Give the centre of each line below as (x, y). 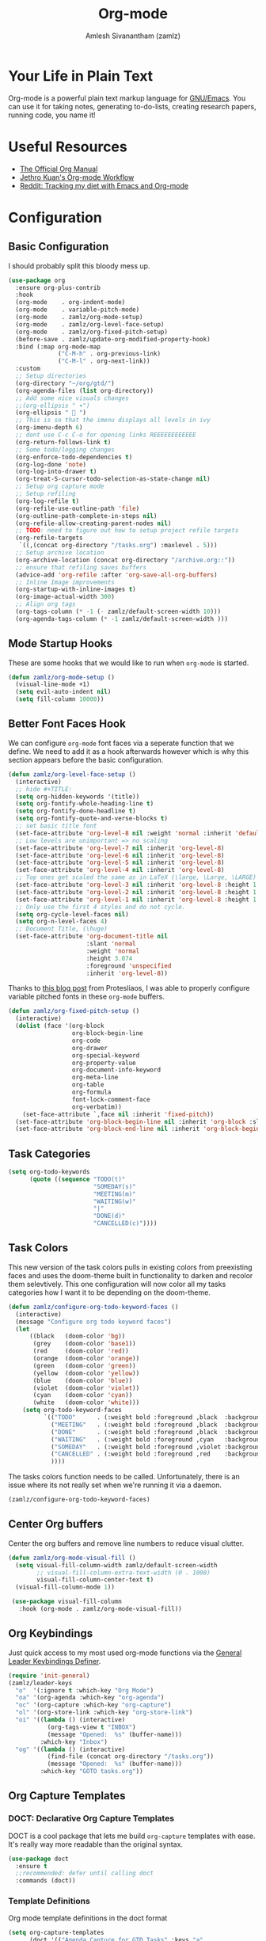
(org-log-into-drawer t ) (56, 472)
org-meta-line (95, 1078)
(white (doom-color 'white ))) (86, 1402)
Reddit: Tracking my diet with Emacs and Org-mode (104, 185)
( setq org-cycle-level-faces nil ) (72, 914)
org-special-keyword (106, 1055)
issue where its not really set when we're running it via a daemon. (115, 1485)
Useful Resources (68, 147)
